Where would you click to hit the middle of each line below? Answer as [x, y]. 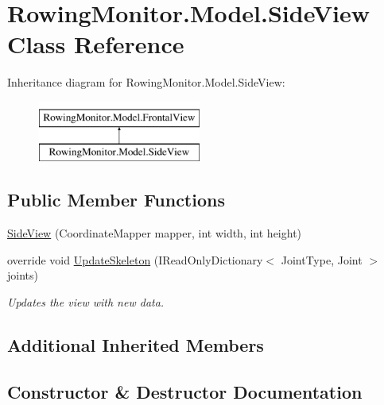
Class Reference [96, 44]
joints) [23, 275]
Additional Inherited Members [136, 345]
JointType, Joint [322, 259]
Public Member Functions [116, 200]
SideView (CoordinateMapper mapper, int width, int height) [155, 233]
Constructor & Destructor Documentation [185, 391]
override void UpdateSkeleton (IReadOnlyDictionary [135, 259]
